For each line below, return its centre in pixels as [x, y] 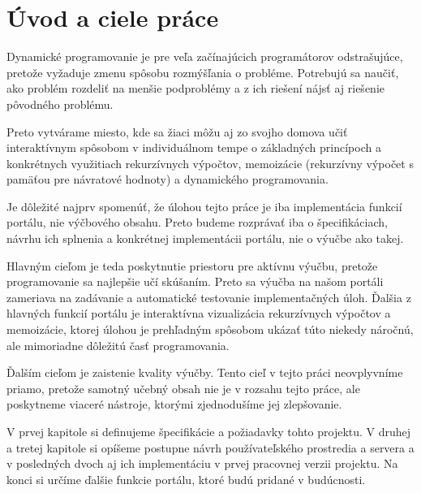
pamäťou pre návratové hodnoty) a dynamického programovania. [168, 179]
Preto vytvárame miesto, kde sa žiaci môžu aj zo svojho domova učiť [177, 131]
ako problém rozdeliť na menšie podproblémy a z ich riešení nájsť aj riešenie [195, 88]
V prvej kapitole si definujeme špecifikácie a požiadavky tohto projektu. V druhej [209, 431]
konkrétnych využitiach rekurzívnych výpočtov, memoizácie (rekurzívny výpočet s [210, 163]
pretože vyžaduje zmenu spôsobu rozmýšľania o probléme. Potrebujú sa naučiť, [203, 72]
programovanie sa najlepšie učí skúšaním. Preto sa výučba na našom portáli [195, 281]
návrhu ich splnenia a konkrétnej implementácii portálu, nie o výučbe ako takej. [205, 238]
